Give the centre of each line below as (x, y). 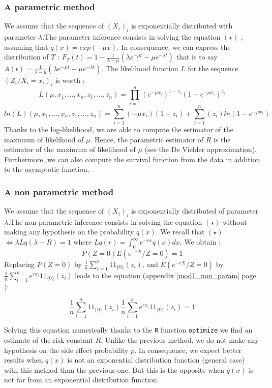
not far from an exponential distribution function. (82, 380)
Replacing (20, 264)
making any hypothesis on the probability (69, 232)
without (235, 221)
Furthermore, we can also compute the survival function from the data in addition (132, 159)
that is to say (197, 57)
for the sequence (213, 68)
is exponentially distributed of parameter (195, 211)
